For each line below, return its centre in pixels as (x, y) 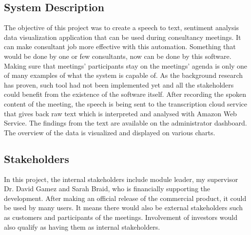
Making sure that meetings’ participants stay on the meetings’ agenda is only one (126, 65)
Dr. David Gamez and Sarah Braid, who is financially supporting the (107, 189)
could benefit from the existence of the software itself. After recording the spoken (125, 94)
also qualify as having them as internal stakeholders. (82, 226)
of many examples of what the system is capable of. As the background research (124, 75)
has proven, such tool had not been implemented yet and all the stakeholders (119, 84)
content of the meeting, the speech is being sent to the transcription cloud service (126, 103)
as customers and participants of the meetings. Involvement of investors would (121, 217)
